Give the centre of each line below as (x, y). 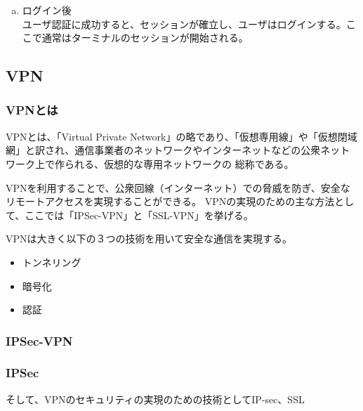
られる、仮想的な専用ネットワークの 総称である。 (179, 163)
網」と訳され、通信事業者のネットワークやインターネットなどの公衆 (163, 150)
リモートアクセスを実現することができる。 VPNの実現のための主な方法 (170, 201)
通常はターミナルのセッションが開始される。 (145, 38)
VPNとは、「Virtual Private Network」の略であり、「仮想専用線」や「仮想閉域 (181, 136)
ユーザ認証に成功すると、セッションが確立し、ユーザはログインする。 (184, 24)
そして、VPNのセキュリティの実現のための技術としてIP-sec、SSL (155, 399)
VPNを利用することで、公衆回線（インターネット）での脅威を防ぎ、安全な (178, 187)
